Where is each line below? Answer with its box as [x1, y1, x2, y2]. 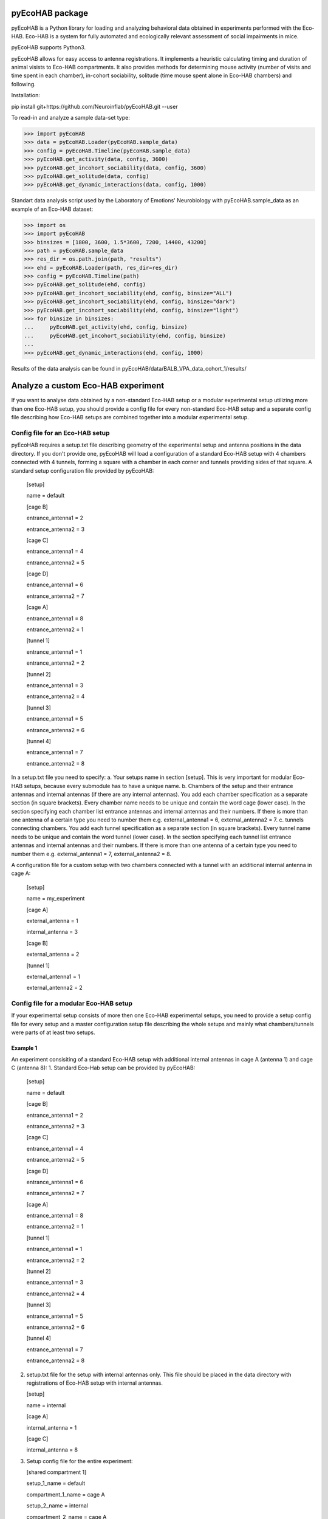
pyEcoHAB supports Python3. [11, 44, 86, 51]
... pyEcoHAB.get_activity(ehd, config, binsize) [24, 324, 188, 331]
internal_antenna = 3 [26, 928, 78, 936]
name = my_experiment [26, 895, 85, 902]
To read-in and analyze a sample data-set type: [11, 114, 130, 122]
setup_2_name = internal [26, 1502, 88, 1509]
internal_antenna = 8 [26, 1446, 78, 1453]
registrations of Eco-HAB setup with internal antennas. [26, 1379, 163, 1387]
